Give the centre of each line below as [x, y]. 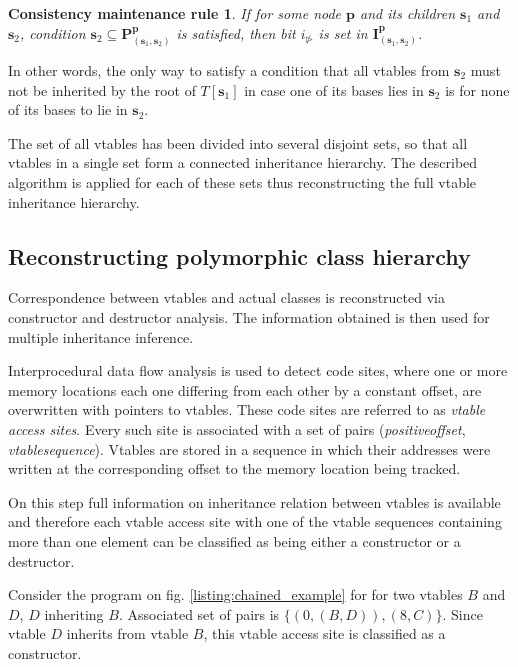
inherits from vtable [127, 633]
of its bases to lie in [68, 109]
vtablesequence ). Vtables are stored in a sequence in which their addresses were [249, 448]
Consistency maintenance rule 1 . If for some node [175, 13]
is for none [477, 89]
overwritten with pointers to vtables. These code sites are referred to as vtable [247, 409]
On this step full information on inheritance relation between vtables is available [254, 501]
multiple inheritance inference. [101, 336]
